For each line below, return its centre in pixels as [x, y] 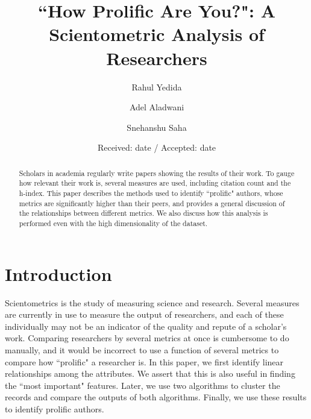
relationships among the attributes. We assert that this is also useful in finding [150, 373]
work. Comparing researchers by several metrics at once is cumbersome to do [147, 338]
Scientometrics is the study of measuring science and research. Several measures [152, 302]
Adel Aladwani [157, 107]
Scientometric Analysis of [157, 34]
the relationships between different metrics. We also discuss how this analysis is [143, 213]
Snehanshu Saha [157, 127]
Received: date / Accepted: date [157, 147]
